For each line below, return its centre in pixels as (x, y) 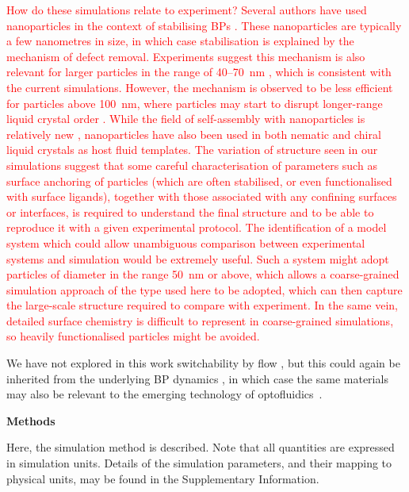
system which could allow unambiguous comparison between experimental (186, 242)
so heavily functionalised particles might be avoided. (133, 336)
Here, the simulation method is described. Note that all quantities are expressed (201, 447)
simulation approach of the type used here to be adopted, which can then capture (204, 289)
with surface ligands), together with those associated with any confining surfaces (202, 196)
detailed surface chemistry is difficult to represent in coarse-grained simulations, (200, 320)
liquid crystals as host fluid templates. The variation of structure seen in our (192, 150)
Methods (31, 420)
